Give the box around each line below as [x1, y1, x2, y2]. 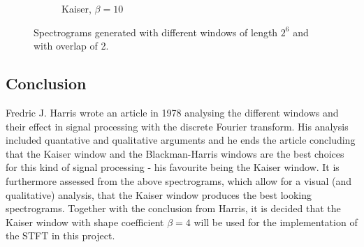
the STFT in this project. [6, 228, 115, 243]
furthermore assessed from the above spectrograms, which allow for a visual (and [6, 173, 352, 188]
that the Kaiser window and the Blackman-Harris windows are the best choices [6, 146, 344, 160]
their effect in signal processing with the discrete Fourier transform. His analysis [6, 119, 349, 133]
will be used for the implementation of [194, 214, 358, 229]
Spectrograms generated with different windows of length [34, 24, 278, 39]
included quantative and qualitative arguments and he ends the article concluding [6, 133, 356, 147]
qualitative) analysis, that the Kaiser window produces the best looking [6, 187, 312, 202]
